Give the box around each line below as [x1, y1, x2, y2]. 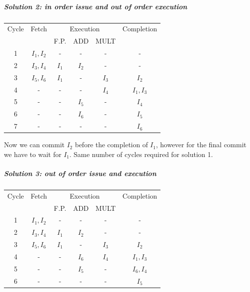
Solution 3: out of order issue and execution [4, 168, 157, 178]
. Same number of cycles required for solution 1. [69, 149, 213, 159]
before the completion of [75, 139, 148, 150]
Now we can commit [4, 139, 65, 150]
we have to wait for [4, 149, 62, 159]
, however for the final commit [156, 139, 247, 150]
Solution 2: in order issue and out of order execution [4, 1, 187, 11]
